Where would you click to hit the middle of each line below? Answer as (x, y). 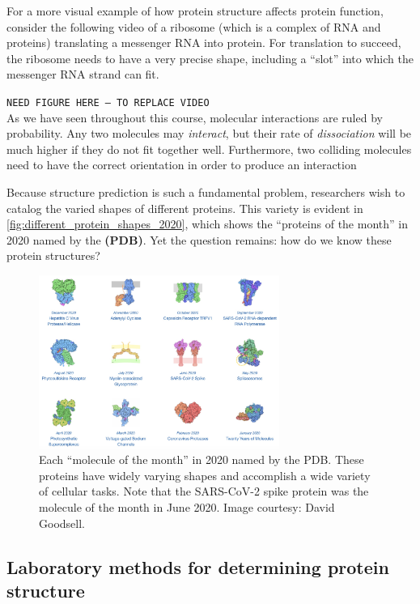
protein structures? (53, 255)
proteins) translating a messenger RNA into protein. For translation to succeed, (204, 43)
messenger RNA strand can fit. (83, 74)
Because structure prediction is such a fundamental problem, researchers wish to (206, 192)
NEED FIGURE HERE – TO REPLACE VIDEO (108, 102)
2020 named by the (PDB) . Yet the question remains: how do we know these (199, 239)
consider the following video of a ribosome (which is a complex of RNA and (194, 26)
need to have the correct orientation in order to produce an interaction (182, 165)
